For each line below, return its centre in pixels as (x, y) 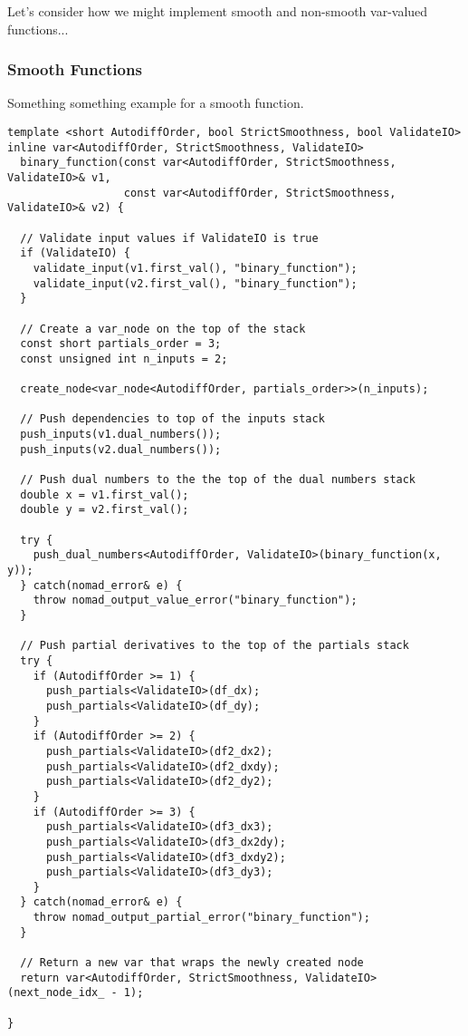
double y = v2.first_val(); (105, 510)
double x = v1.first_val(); (105, 494)
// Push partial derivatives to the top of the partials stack (215, 646)
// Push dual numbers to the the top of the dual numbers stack (218, 480)
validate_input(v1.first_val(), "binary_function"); (195, 268)
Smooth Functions (75, 69)
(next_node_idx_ (56, 993)
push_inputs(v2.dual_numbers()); (121, 449)
